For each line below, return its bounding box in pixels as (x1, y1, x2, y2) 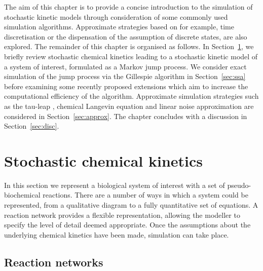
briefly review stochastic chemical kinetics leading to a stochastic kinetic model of (4, 51, 258, 61)
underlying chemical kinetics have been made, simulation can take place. (4, 229, 229, 240)
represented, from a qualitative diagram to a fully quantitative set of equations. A (4, 200, 258, 210)
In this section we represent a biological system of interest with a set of (4, 179, 225, 190)
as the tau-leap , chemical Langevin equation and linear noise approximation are (4, 100, 254, 111)
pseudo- (227, 179, 251, 190)
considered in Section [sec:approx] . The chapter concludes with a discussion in (4, 110, 247, 121)
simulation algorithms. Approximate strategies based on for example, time (4, 21, 234, 32)
